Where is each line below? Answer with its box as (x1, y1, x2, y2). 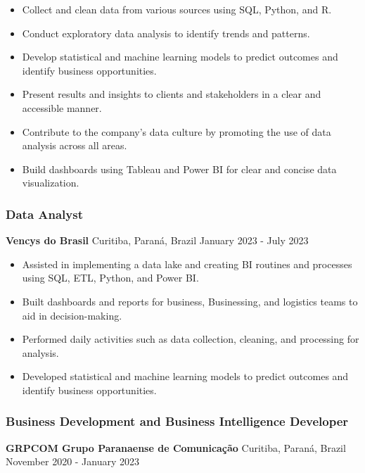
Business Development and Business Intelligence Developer (6, 412, 349, 430)
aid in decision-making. (22, 308, 122, 322)
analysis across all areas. (22, 138, 127, 153)
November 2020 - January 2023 (6, 454, 140, 469)
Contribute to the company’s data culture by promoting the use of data (22, 124, 331, 139)
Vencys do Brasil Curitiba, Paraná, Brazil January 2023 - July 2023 (6, 233, 309, 248)
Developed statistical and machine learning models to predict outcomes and (22, 369, 349, 384)
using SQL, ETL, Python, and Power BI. (22, 270, 199, 285)
